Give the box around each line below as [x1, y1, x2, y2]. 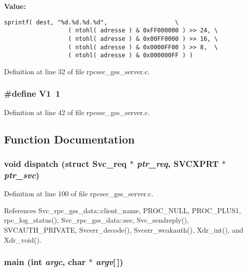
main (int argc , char [4, 256, 86, 268]
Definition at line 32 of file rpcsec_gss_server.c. [4, 66, 150, 76]
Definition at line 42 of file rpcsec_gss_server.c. [4, 107, 150, 117]
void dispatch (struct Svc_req [4, 157, 127, 169]
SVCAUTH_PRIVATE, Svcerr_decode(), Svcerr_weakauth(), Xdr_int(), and [4, 224, 244, 235]
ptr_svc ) [4, 168, 40, 181]
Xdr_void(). [4, 234, 41, 245]
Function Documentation [4, 131, 135, 146]
